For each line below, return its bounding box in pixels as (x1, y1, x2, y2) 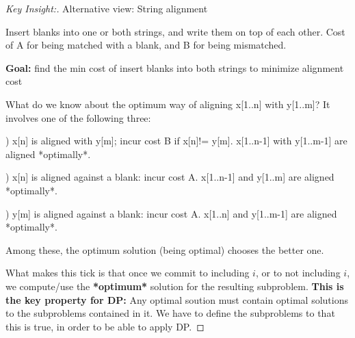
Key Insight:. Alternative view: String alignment (5, 1, 208, 15)
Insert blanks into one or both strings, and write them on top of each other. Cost (5, 24, 345, 38)
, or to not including (255, 265, 341, 280)
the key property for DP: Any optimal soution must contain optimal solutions (5, 292, 349, 307)
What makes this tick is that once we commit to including (5, 265, 250, 280)
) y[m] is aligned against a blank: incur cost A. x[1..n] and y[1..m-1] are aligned (5, 206, 337, 220)
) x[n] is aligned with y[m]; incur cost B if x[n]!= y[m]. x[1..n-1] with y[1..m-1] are (5, 133, 347, 148)
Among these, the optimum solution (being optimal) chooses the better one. (5, 242, 324, 257)
